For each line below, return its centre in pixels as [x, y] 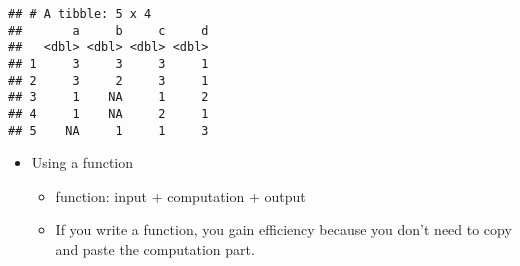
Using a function [82, 162]
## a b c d [108, 30]
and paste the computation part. [155, 249]
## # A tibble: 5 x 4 [80, 14]
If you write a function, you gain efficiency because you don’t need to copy [283, 229]
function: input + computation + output [180, 195]
